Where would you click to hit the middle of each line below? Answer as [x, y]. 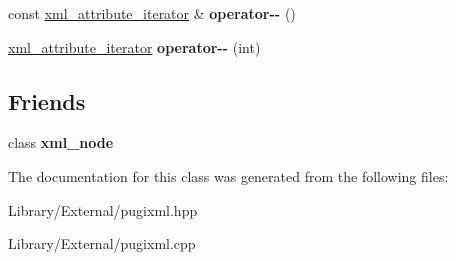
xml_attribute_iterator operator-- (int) [134, 46]
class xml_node [61, 142]
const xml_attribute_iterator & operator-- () [152, 13]
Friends [47, 100]
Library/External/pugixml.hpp [103, 209]
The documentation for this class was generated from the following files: [228, 175]
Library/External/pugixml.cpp [102, 243]
